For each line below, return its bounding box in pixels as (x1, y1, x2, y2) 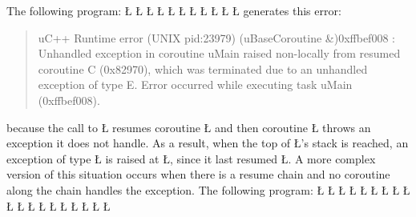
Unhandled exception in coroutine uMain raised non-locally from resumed (38, 45, 401, 62)
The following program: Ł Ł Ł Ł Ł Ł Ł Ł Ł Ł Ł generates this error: (6, 2, 341, 18)
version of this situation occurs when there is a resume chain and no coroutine (6, 166, 390, 183)
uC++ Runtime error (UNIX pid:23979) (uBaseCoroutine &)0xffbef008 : (38, 29, 395, 46)
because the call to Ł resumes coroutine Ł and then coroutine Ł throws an (6, 119, 371, 135)
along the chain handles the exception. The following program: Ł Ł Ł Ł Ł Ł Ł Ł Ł (6, 181, 410, 198)
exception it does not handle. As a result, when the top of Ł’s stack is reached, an (6, 135, 409, 151)
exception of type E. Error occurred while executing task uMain (38, 76, 353, 93)
